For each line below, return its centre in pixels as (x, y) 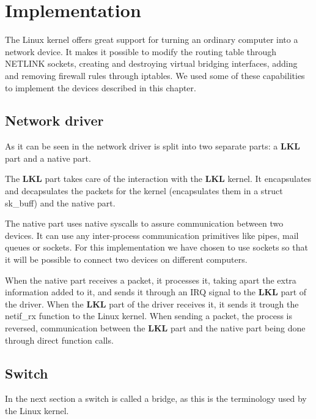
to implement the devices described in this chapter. (101, 87)
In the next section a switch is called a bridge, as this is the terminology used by (156, 398)
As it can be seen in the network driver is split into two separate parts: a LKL (152, 146)
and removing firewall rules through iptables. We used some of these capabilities (155, 75)
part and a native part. (48, 158)
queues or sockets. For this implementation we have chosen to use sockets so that (156, 247)
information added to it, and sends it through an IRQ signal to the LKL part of (156, 292)
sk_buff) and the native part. (60, 202)
